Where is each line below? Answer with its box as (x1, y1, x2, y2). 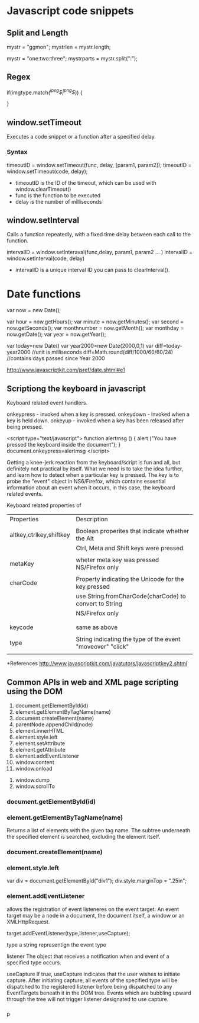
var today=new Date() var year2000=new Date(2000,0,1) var (6, 342, 154, 349)
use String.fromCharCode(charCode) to (76, 592, 187, 601)
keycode (9, 623, 34, 631)
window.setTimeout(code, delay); (6, 168, 88, 175)
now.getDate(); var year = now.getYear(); (6, 331, 106, 338)
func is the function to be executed (15, 191, 101, 199)
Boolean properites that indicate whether (76, 527, 190, 535)
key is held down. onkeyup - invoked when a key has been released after (6, 417, 184, 424)
